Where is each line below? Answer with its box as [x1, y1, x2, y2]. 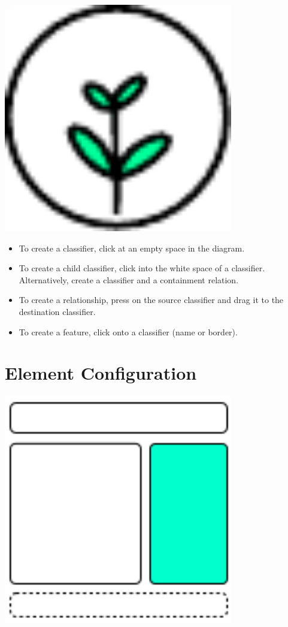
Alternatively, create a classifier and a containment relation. [19, 273, 239, 286]
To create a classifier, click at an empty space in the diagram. [19, 241, 245, 254]
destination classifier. [19, 305, 96, 317]
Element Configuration [5, 361, 197, 385]
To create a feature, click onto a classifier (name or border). [19, 325, 238, 338]
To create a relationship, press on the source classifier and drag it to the [19, 293, 284, 306]
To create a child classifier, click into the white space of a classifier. [19, 262, 265, 274]
